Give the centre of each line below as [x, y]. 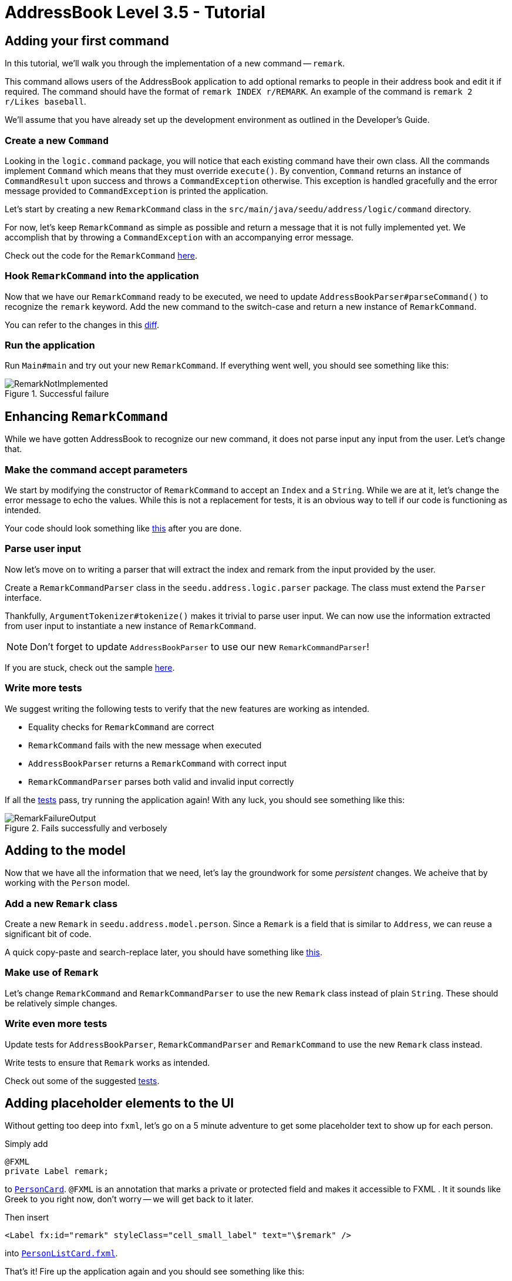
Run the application [50, 345]
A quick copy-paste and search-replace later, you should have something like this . [164, 952]
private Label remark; [57, 1171]
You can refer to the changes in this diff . [82, 325]
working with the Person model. [67, 883]
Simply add [26, 1144]
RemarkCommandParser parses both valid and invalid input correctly [161, 781]
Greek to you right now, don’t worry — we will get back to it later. [129, 1199]
